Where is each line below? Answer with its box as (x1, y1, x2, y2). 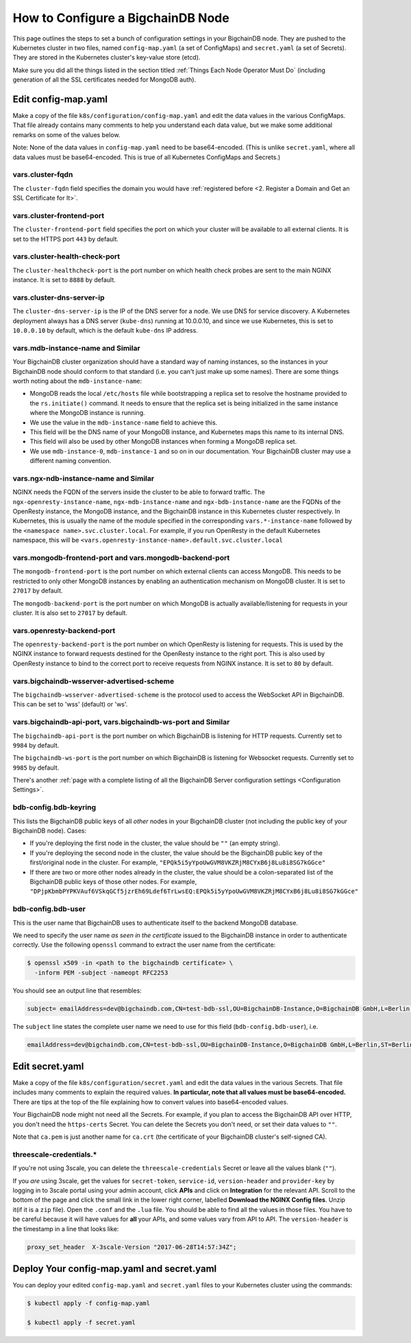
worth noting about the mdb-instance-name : (12, 377, 142, 385)
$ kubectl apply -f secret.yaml (27, 1318, 136, 1327)
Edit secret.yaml (12, 1060, 84, 1072)
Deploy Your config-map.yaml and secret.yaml (12, 1263, 217, 1274)
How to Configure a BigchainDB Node (12, 10, 229, 25)
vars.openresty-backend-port (12, 626, 116, 635)
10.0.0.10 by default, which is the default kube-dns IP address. (12, 326, 198, 335)
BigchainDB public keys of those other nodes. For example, (29, 877, 197, 886)
